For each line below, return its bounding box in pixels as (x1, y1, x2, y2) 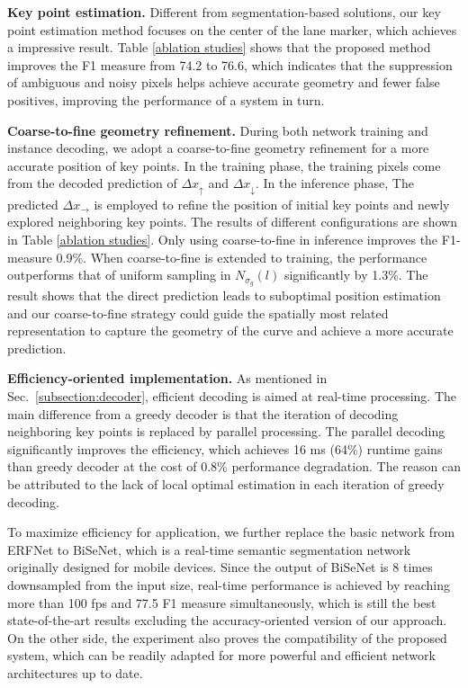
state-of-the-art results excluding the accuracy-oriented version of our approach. (7, 611, 447, 630)
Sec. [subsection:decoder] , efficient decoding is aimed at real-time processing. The (7, 387, 457, 405)
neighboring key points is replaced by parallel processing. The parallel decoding (7, 422, 445, 441)
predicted (7, 194, 58, 213)
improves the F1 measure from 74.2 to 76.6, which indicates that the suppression (7, 55, 453, 74)
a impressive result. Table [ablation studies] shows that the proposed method (7, 38, 431, 57)
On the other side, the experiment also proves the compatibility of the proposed (7, 628, 447, 647)
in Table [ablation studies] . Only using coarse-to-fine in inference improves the (7, 229, 438, 248)
